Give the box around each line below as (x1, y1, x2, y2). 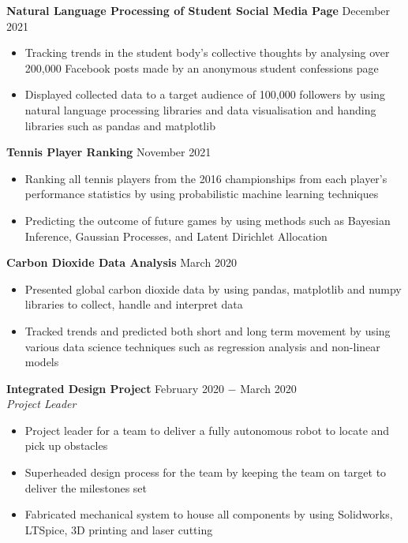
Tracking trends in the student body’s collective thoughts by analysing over (24, 44, 390, 61)
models (24, 354, 59, 370)
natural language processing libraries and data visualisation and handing (24, 101, 376, 118)
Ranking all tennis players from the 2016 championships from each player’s (24, 170, 387, 186)
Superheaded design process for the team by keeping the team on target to (24, 464, 387, 481)
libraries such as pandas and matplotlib (24, 117, 215, 133)
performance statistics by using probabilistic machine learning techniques (24, 185, 379, 202)
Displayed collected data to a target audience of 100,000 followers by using (24, 86, 386, 103)
